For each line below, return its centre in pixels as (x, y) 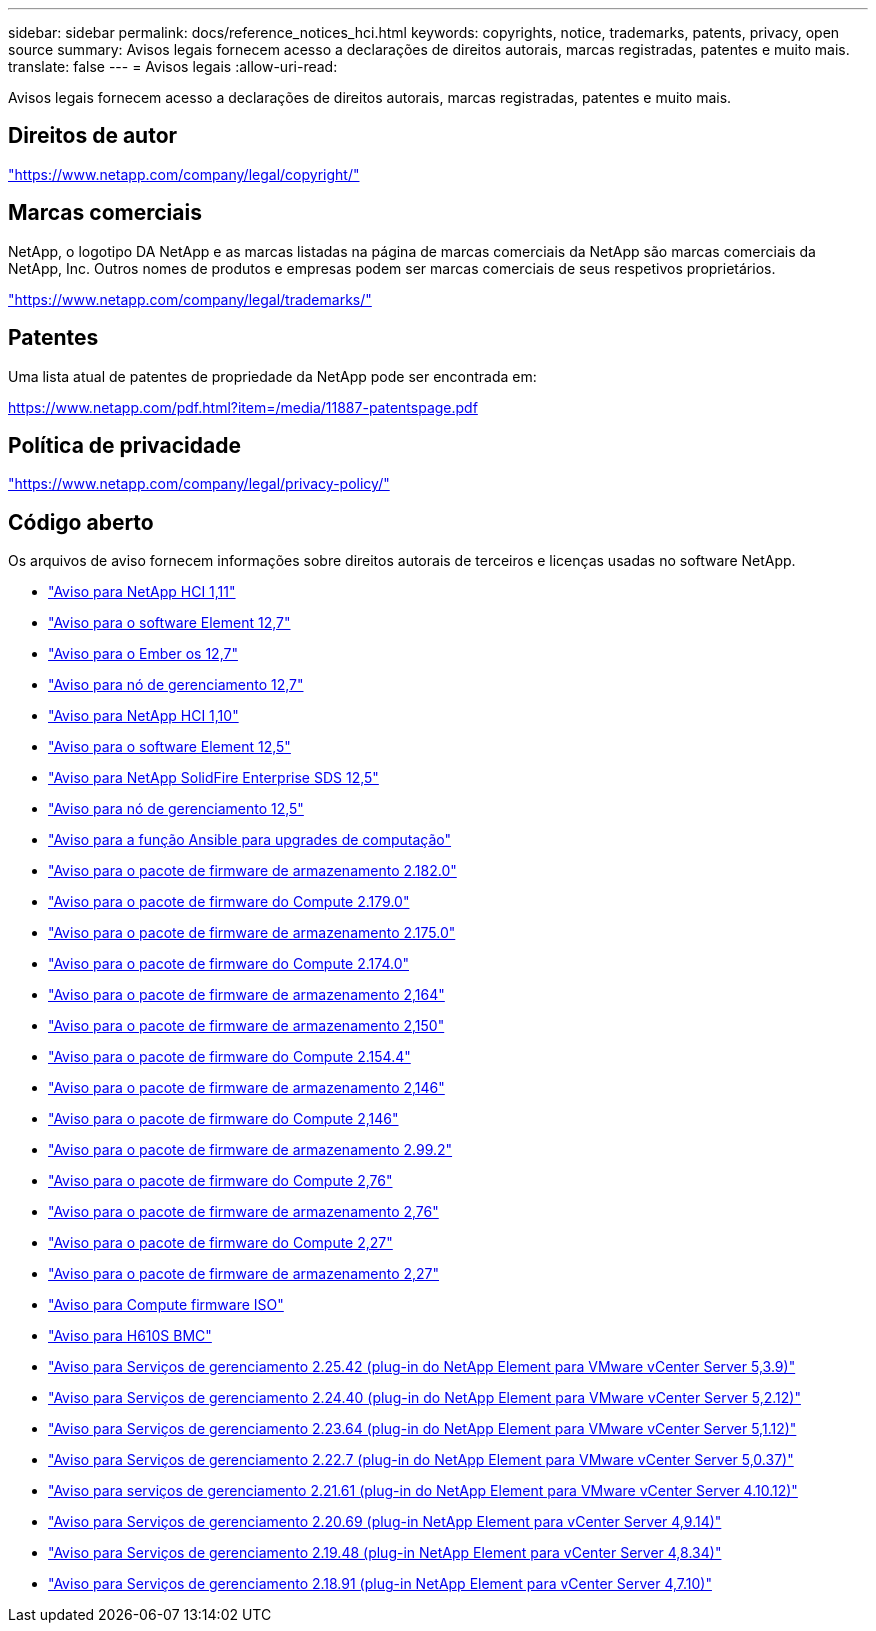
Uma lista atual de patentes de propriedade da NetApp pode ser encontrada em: (272, 376)
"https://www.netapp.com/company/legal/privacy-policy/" (199, 484)
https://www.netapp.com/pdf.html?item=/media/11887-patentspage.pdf (243, 407)
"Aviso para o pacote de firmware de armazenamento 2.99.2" (250, 1150)
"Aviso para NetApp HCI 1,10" (143, 716)
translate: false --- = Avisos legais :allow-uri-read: (173, 66)
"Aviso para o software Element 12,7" (169, 623)
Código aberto (81, 522)
